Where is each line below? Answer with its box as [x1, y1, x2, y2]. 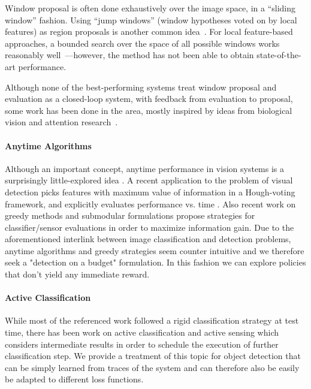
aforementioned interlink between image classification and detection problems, [5, 233, 291, 245]
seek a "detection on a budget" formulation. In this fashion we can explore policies [5, 256, 306, 269]
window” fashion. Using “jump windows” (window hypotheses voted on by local [5, 13, 297, 26]
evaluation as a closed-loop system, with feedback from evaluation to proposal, [5, 92, 293, 105]
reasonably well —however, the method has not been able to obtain [5, 49, 254, 61]
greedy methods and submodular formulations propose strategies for [5, 209, 255, 222]
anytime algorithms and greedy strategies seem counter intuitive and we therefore [5, 244, 304, 257]
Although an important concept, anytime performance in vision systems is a [5, 162, 285, 174]
